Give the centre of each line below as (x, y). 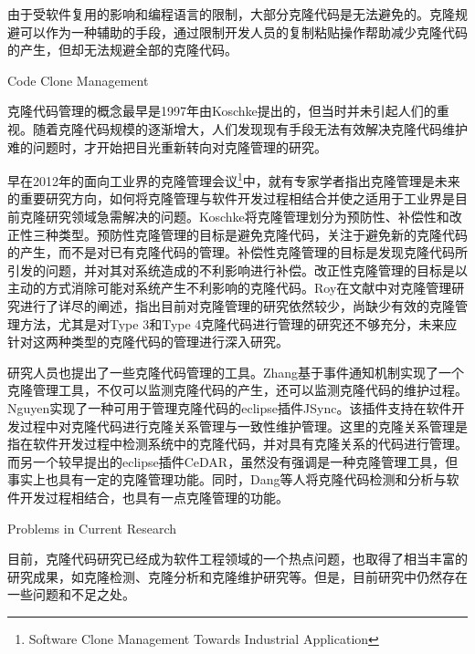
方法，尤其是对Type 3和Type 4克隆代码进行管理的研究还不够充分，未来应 (238, 323)
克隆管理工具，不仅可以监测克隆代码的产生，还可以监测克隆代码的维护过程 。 (237, 390)
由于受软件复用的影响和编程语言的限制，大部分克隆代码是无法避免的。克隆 (231, 14)
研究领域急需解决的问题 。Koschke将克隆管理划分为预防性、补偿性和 (247, 216)
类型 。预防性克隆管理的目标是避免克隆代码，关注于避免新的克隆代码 (263, 234)
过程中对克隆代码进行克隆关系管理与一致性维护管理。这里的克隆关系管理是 (243, 426)
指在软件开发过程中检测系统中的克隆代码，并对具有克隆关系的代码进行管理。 (237, 444)
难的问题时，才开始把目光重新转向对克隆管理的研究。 (167, 146)
